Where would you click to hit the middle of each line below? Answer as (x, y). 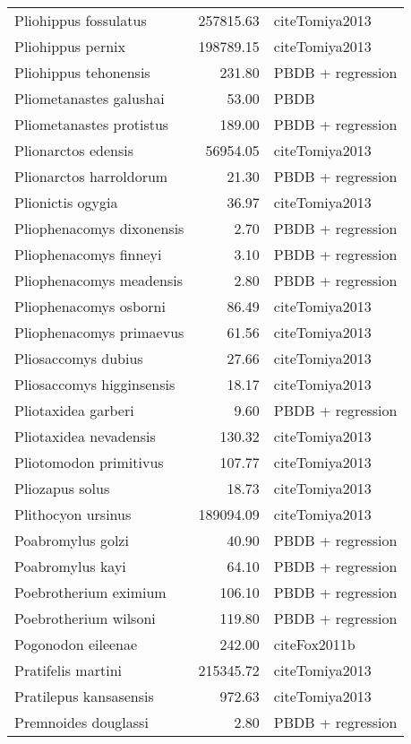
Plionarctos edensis (74, 150)
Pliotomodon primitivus (89, 462)
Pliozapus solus (62, 488)
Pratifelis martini (68, 670)
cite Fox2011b (314, 644)
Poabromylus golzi (72, 540)
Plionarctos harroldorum (91, 176)
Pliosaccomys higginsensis (95, 384)
